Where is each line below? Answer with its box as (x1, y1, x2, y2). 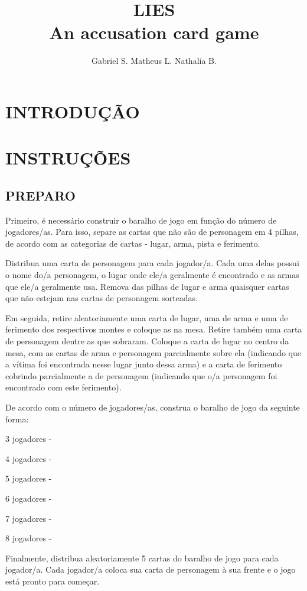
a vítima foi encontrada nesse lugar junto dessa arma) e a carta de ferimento (5, 358, 282, 370)
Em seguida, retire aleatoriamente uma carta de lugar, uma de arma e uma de (5, 311, 288, 324)
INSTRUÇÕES (5, 146, 131, 170)
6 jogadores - (5, 492, 52, 504)
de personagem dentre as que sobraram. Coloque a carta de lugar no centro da (5, 335, 289, 347)
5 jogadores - (5, 472, 52, 485)
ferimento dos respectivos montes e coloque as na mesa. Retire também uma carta (5, 323, 302, 335)
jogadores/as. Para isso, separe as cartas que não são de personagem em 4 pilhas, (5, 225, 299, 238)
